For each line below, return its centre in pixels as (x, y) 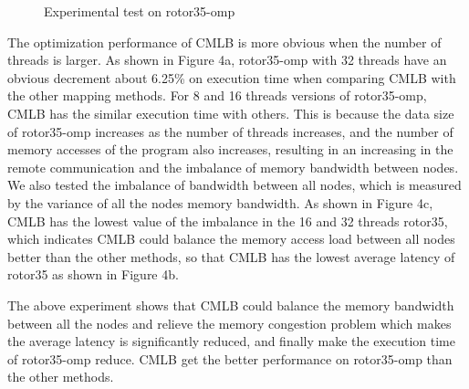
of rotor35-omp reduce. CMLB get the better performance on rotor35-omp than (230, 358)
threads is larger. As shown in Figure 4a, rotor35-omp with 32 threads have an (227, 60)
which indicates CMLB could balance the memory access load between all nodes (231, 239)
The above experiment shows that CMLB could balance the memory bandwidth (231, 305)
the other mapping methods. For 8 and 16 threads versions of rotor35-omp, (217, 95)
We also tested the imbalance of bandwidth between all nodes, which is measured (234, 185)
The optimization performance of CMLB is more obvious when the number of (224, 42)
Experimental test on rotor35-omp (140, 11)
